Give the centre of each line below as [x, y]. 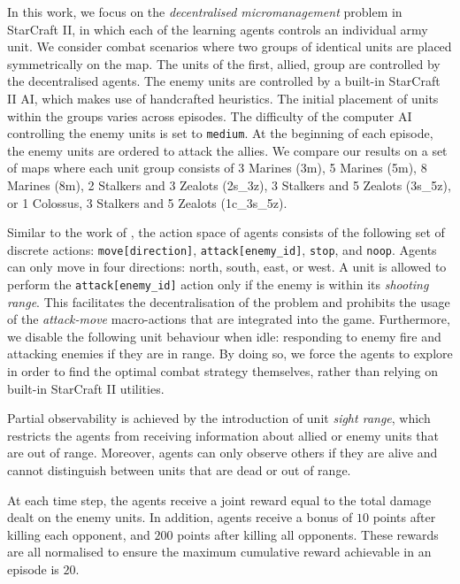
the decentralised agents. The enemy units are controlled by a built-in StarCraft [224, 81]
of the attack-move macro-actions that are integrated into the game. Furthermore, [229, 319]
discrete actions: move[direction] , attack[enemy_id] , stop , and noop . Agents [222, 249]
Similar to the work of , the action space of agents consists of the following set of [226, 232]
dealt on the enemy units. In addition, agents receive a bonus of [180, 517]
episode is [33, 569]
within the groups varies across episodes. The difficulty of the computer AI [210, 115]
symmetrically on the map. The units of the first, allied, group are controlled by [224, 63]
